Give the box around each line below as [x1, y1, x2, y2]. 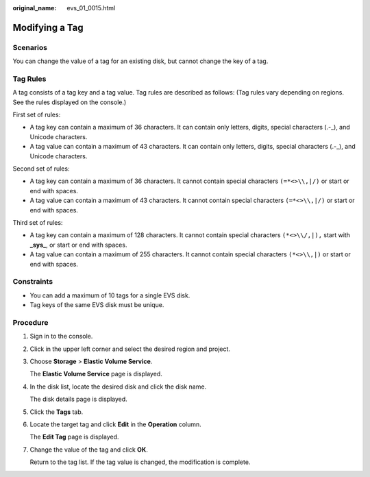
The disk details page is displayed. [29, 395, 128, 404]
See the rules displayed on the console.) [12, 98, 127, 106]
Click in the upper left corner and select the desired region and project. [29, 345, 231, 353]
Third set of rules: [12, 218, 63, 226]
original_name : [12, 4, 57, 12]
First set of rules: [12, 110, 61, 119]
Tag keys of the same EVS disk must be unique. [29, 301, 164, 309]
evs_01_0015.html [66, 4, 116, 12]
